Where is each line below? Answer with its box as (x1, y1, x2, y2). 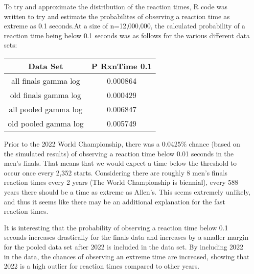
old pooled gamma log (8, 117, 84, 129)
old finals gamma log (10, 89, 81, 100)
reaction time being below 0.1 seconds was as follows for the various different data (4, 30, 250, 40)
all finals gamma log (11, 75, 80, 86)
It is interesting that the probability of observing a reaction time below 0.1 (4, 222, 228, 232)
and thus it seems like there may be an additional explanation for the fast (4, 196, 225, 206)
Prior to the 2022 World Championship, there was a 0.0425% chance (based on (4, 138, 240, 149)
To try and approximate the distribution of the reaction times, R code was (4, 1, 228, 11)
